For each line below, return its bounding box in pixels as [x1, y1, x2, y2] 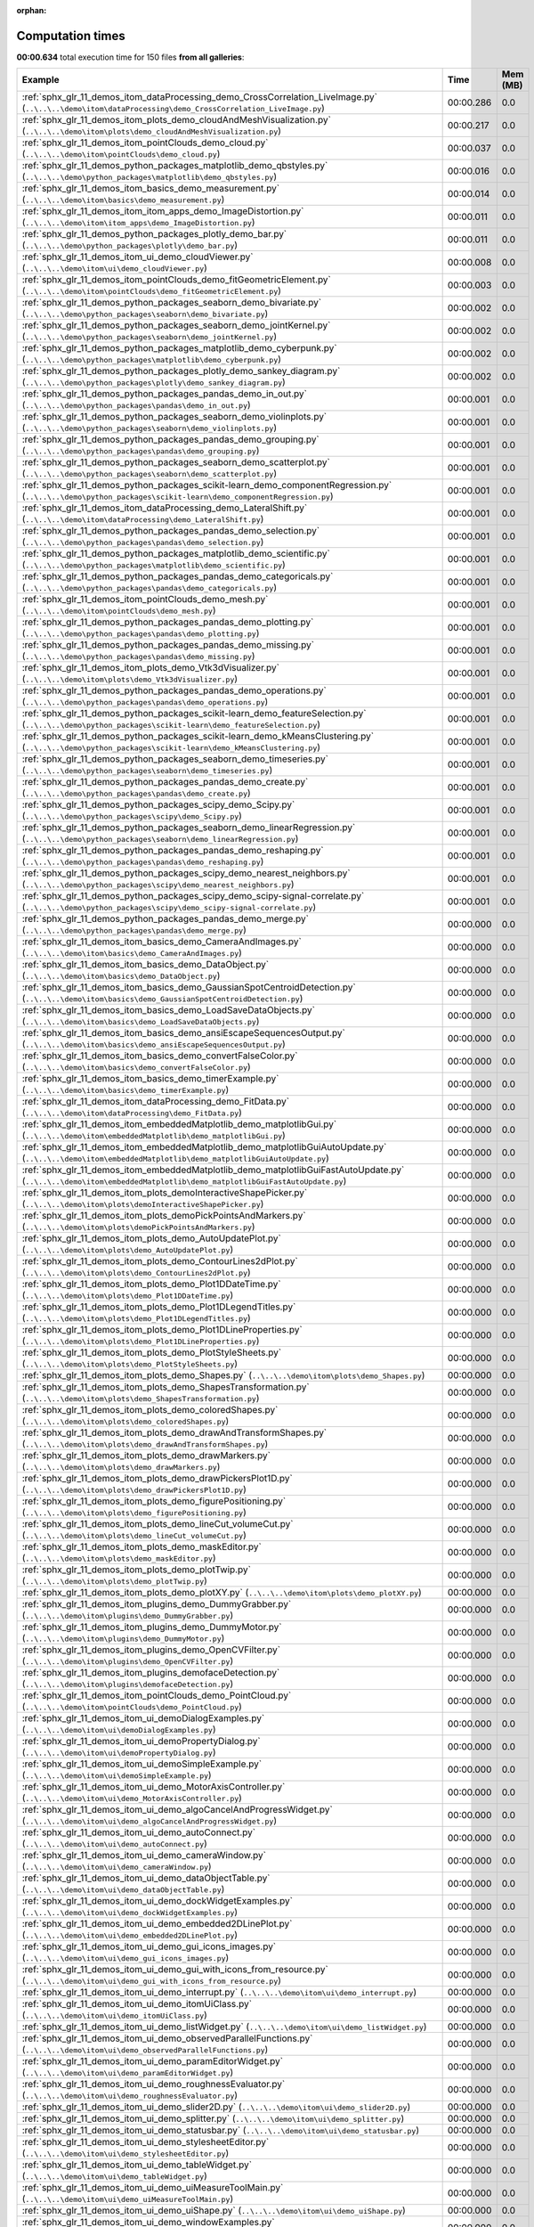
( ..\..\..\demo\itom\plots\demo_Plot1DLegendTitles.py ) [21, 1312, 251, 1325]
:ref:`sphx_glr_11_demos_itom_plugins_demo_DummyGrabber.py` [21, 1598, 292, 1611]
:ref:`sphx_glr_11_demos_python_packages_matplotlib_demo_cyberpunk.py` [21, 342, 337, 355]
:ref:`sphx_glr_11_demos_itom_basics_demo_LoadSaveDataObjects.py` [21, 1004, 316, 1016]
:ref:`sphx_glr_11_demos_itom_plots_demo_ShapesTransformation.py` [21, 1381, 311, 1393]
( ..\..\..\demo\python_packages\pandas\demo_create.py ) [21, 787, 251, 799]
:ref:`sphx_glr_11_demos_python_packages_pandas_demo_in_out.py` [21, 387, 307, 400]
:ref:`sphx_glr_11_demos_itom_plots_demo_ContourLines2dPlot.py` [21, 1255, 298, 1268]
